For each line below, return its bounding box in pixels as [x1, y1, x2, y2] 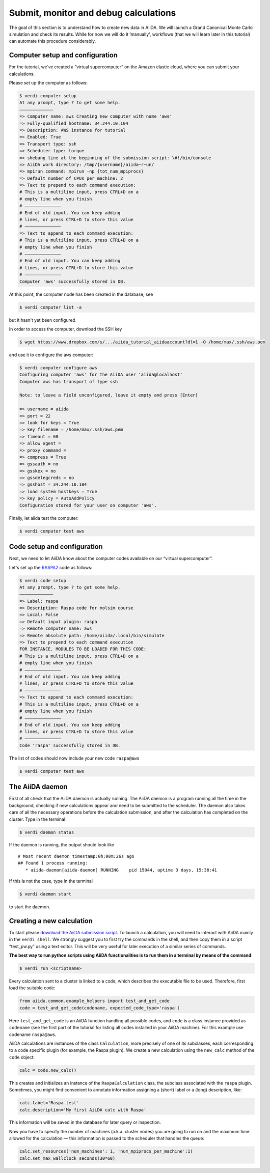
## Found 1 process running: [18, 860, 88, 866]
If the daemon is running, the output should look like [9, 842, 115, 848]
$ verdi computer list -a [19, 305, 82, 310]
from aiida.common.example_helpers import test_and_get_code [19, 998, 170, 1004]
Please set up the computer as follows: [9, 80, 88, 86]
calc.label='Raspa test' [19, 1100, 80, 1106]
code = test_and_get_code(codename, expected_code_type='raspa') [19, 1005, 180, 1010]
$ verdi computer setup [19, 93, 77, 98]
